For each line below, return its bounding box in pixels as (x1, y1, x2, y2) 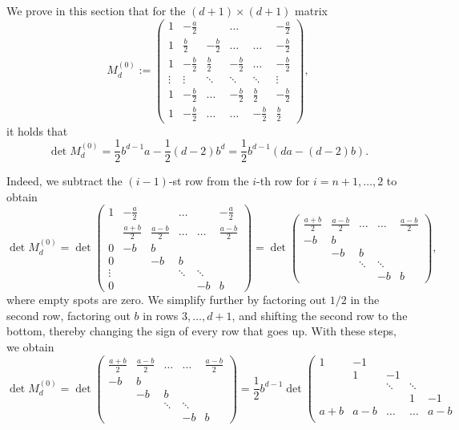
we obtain (6, 338, 54, 355)
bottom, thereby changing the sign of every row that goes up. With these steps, (6, 322, 397, 339)
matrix (295, 2, 328, 18)
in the (350, 291, 380, 308)
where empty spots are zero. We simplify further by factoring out (6, 291, 327, 308)
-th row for (256, 172, 310, 189)
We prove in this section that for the (6, 2, 186, 18)
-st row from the (168, 172, 249, 189)
